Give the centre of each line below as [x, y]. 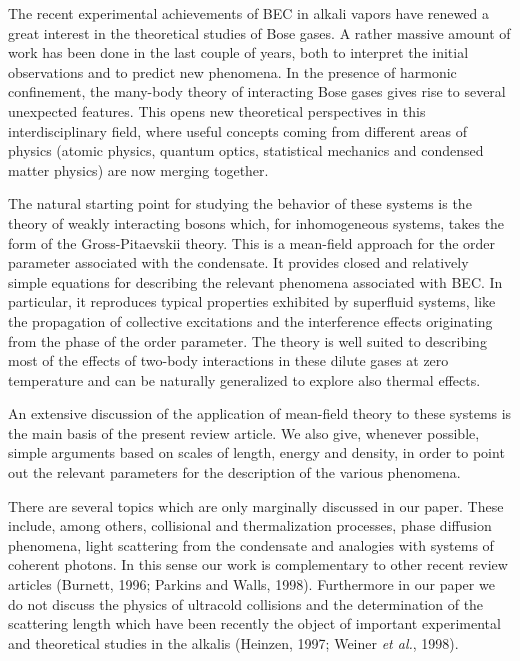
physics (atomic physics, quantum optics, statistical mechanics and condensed [246, 150]
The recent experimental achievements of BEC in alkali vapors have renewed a [248, 13]
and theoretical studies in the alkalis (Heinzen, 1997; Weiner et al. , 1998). [233, 642]
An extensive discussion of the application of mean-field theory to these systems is [260, 413]
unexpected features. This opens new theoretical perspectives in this [217, 110]
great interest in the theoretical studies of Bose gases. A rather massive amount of [259, 32]
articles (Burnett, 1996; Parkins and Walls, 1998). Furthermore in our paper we [251, 584]
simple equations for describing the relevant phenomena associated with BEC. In [255, 281]
